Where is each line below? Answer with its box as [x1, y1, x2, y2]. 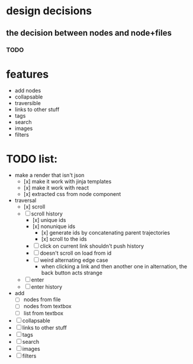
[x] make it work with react [23, 184, 89, 191]
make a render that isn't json [14, 172, 85, 179]
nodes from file [23, 296, 61, 303]
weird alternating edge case [40, 257, 108, 264]
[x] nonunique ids [32, 223, 76, 230]
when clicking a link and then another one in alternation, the [41, 263, 188, 270]
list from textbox [23, 309, 64, 316]
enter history [31, 283, 63, 290]
